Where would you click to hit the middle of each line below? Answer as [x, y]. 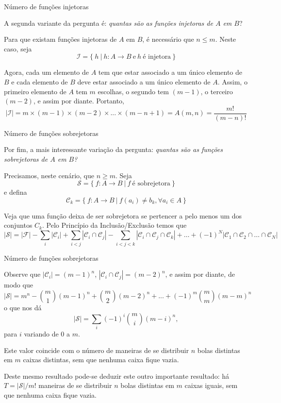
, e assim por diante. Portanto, [79, 101]
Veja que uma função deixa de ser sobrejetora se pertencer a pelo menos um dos [123, 215]
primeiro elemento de [35, 91]
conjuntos [18, 225]
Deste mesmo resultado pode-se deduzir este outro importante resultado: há [116, 376]
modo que [18, 285]
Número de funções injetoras [46, 6]
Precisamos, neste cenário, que [49, 175]
